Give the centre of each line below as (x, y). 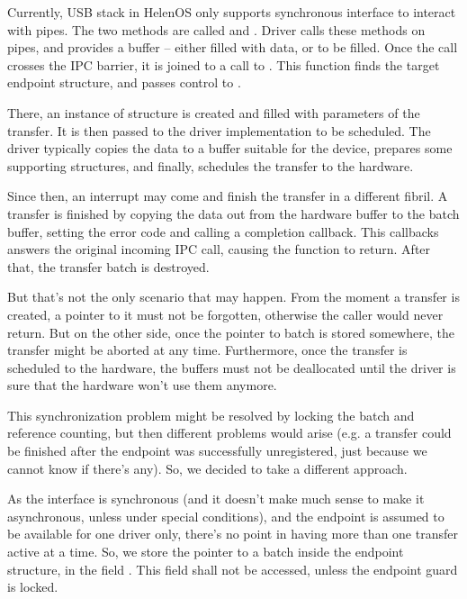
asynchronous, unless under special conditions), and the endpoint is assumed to (226, 516)
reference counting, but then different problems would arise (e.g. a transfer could (229, 433)
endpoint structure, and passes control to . (124, 82)
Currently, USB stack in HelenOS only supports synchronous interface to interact (232, 12)
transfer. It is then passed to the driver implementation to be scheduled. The (219, 130)
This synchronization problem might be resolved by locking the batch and (211, 415)
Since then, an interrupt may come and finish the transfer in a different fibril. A (228, 196)
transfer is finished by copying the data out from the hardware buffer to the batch (233, 213)
